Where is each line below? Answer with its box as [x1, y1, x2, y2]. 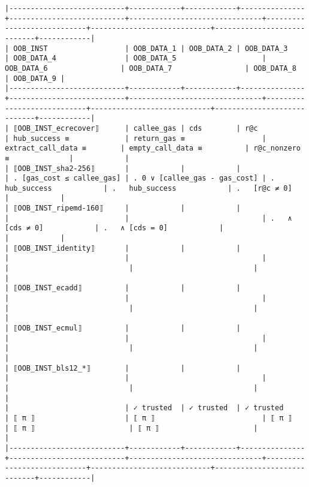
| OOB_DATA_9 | [5, 74, 65, 83]
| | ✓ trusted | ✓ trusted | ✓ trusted [5, 404, 284, 413]
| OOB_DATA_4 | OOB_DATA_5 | [5, 54, 266, 63]
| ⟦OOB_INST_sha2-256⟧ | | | [5, 164, 241, 173]
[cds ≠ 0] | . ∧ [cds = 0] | [5, 224, 224, 233]
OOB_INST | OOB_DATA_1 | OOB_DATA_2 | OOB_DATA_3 [13, 44, 288, 53]
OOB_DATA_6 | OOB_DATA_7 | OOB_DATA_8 [5, 64, 296, 73]
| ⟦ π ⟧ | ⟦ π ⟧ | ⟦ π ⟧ [5, 413, 292, 422]
